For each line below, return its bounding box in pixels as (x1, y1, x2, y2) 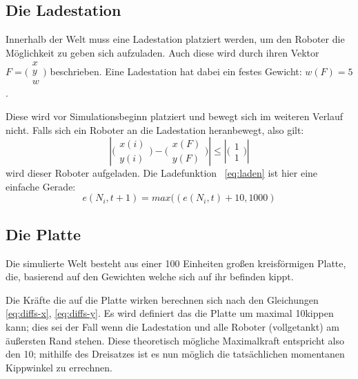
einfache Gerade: (6, 179, 76, 193)
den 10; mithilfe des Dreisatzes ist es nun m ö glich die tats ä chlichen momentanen (6, 347, 345, 361)
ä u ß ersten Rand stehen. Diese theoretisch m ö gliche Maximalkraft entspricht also (6, 333, 344, 347)
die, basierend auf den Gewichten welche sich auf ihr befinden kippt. (6, 269, 294, 284)
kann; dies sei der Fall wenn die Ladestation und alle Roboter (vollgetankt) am (6, 320, 339, 334)
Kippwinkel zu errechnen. (6, 360, 112, 374)
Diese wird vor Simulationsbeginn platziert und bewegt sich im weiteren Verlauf (6, 109, 344, 124)
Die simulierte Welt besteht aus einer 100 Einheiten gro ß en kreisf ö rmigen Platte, (6, 255, 346, 270)
